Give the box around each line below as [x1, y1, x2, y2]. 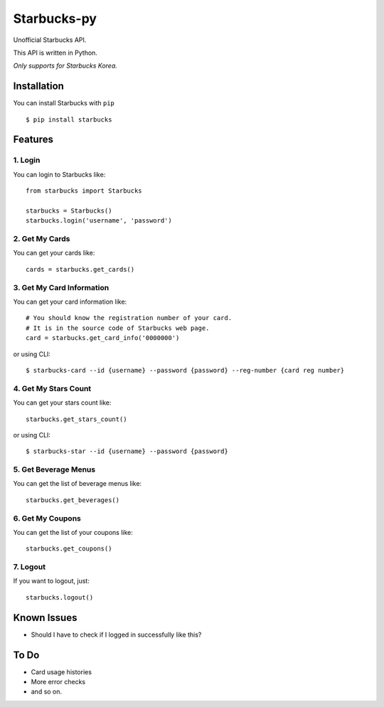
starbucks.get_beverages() [26, 496, 120, 504]
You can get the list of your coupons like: [13, 528, 133, 536]
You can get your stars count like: [13, 398, 112, 407]
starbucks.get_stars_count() [26, 415, 127, 423]
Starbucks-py [13, 11, 97, 26]
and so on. [31, 687, 63, 696]
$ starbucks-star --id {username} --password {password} [26, 447, 229, 455]
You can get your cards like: [13, 249, 95, 257]
